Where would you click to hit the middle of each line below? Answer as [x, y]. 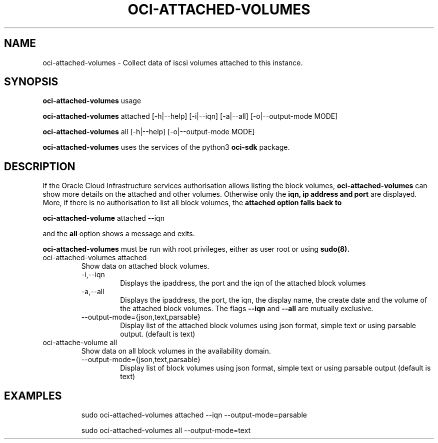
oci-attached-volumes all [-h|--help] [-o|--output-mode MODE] [149, 132]
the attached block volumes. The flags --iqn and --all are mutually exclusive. [247, 309]
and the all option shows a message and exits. [119, 234]
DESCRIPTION [40, 166]
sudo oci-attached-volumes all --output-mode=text [166, 431]
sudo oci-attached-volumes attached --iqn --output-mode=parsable [194, 415]
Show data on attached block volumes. [145, 266]
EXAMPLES [33, 396]
